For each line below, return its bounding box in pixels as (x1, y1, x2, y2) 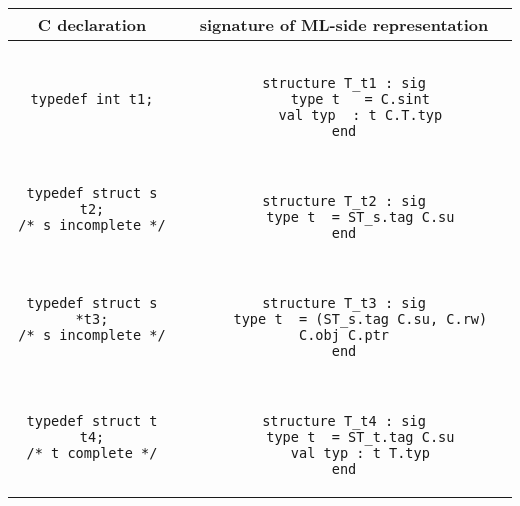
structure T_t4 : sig (262, 413, 426, 429)
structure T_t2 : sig (262, 193, 426, 209)
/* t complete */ (26, 445, 158, 461)
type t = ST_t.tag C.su (266, 429, 455, 445)
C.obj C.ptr (298, 327, 389, 343)
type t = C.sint (290, 91, 430, 107)
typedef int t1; (30, 91, 154, 107)
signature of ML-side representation (199, 13, 489, 36)
